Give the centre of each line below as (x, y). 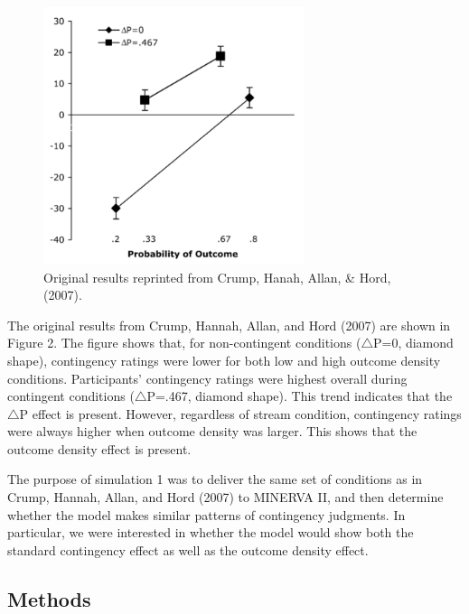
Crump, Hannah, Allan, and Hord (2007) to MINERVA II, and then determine (225, 497)
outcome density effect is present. (99, 448)
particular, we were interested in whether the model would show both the (211, 532)
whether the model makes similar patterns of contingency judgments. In (206, 514)
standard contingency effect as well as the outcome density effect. (188, 549)
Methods (49, 598)
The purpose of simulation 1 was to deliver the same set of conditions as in (215, 479)
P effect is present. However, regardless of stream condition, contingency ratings (240, 413)
